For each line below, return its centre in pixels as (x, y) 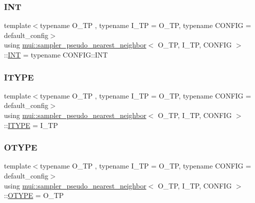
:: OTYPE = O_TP (34, 195)
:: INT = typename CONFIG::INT (56, 54)
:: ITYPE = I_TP (31, 125)
